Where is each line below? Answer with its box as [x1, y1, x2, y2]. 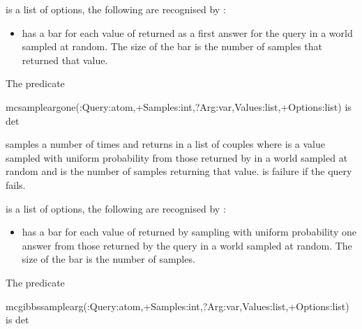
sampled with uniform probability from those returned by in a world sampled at [6, 150, 348, 164]
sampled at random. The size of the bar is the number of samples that [22, 39, 322, 54]
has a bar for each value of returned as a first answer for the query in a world [22, 25, 353, 40]
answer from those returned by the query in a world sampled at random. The [22, 238, 352, 252]
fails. [6, 177, 26, 192]
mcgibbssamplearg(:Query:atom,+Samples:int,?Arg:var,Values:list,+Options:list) [6, 298, 349, 313]
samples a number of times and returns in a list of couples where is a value [6, 137, 325, 151]
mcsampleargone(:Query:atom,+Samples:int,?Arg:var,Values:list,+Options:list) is [6, 99, 352, 114]
